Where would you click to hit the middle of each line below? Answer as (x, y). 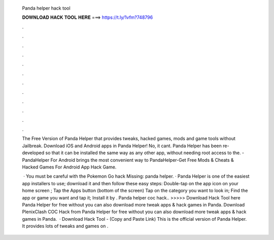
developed (33, 153)
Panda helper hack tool (46, 8)
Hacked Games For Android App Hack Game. (69, 167)
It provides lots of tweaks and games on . (65, 226)
